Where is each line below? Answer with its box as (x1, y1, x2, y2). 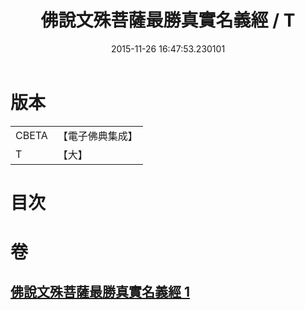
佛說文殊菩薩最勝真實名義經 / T (40, 9, 296, 32)
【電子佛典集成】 (57, 129, 138, 143)
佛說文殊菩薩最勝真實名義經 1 (10, 284, 191, 301)
